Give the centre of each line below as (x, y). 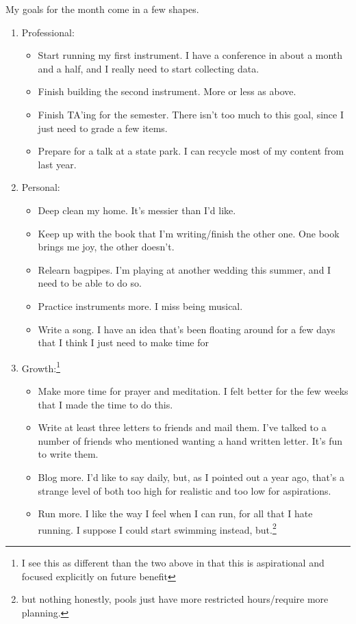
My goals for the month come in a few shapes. (102, 9)
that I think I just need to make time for (123, 342)
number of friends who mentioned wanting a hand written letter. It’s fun (190, 440)
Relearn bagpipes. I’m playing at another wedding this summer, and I (185, 269)
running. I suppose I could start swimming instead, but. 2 (157, 528)
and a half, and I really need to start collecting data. (149, 68)
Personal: (41, 187)
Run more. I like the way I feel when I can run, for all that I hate (175, 513)
